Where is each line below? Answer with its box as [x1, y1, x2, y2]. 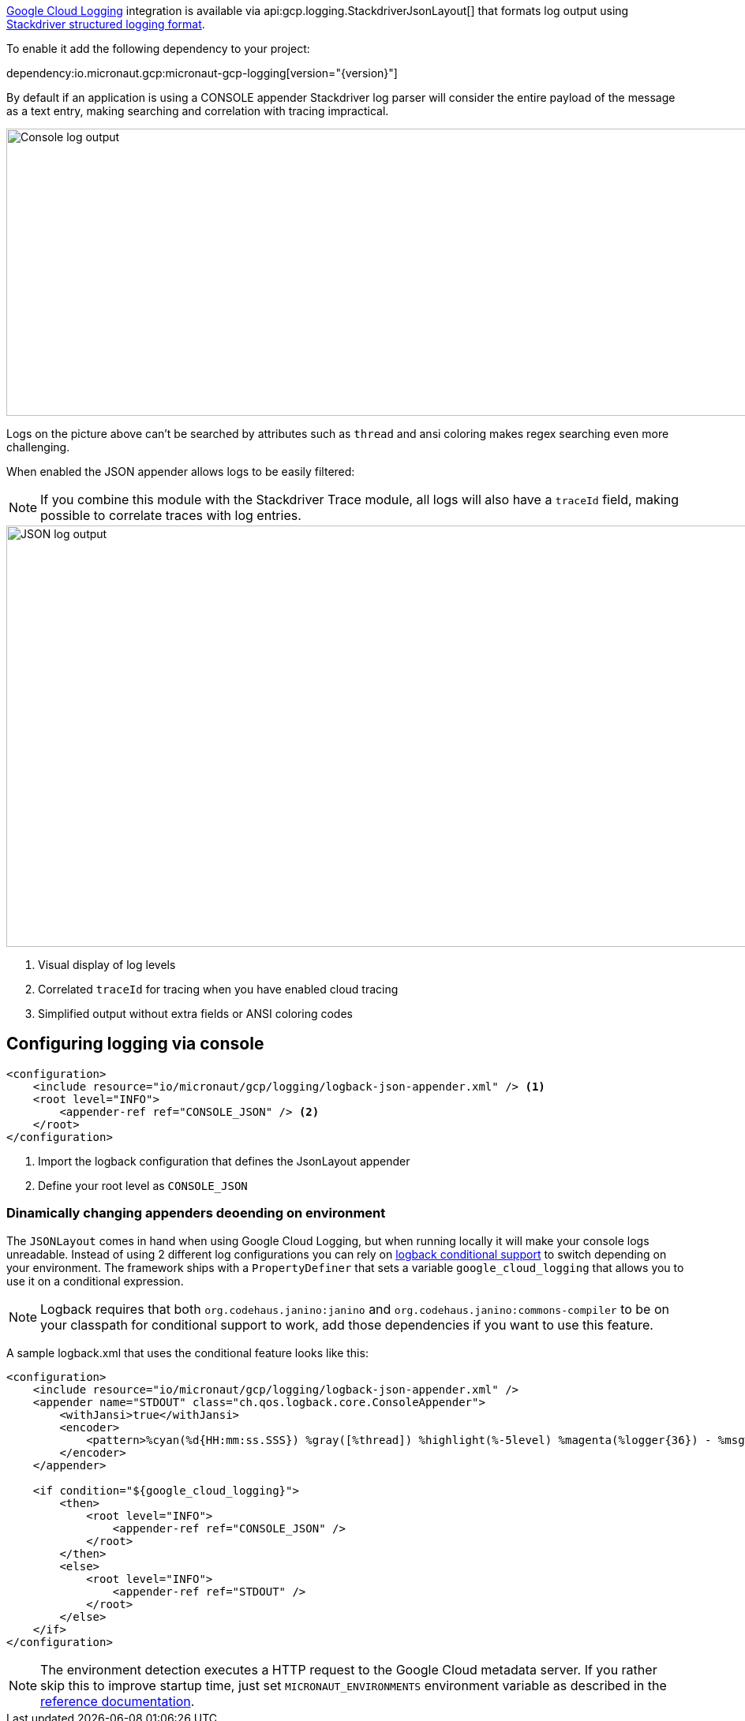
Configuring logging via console [6, 1034, 264, 1054]
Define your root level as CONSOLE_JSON [38, 1178, 248, 1192]
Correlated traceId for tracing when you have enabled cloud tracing [38, 982, 399, 996]
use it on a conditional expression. [6, 1274, 184, 1288]
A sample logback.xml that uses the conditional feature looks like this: [6, 1345, 369, 1360]
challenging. [6, 440, 70, 454]
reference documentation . [40, 1693, 195, 1709]
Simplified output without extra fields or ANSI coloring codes [38, 1007, 353, 1020]
